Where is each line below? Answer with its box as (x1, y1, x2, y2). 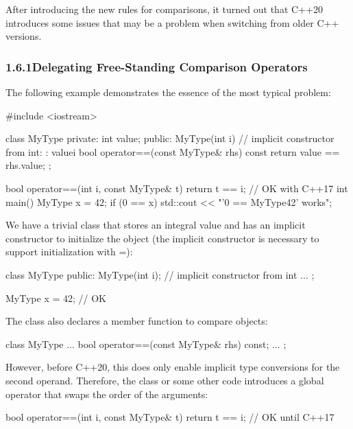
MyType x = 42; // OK (5, 290, 106, 305)
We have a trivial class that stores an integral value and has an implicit (5, 218, 306, 232)
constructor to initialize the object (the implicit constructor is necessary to (5, 231, 319, 245)
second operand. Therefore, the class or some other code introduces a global (5, 373, 324, 387)
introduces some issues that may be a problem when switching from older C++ (5, 15, 339, 30)
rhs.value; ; (5, 158, 51, 172)
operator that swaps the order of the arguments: (5, 386, 208, 401)
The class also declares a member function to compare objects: (5, 314, 268, 328)
